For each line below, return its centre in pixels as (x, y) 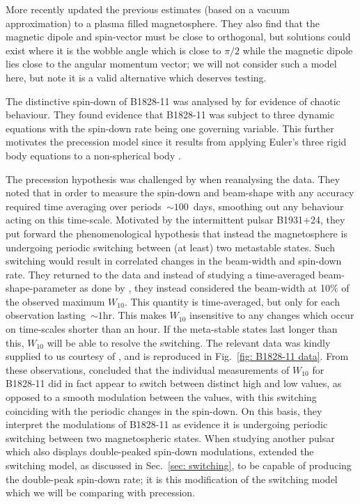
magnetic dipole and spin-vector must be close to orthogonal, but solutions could (178, 37)
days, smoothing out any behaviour (268, 206)
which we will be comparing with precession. (101, 493)
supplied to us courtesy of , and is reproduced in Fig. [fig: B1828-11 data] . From (177, 356)
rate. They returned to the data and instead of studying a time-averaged (161, 274)
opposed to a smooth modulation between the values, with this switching (161, 397)
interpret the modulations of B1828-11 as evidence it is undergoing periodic (167, 424)
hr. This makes (134, 315)
